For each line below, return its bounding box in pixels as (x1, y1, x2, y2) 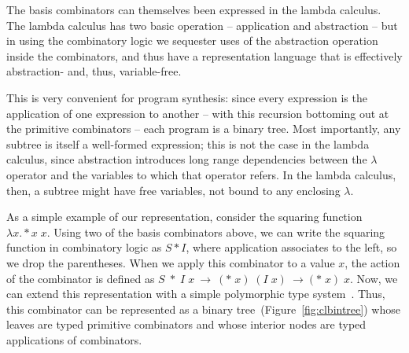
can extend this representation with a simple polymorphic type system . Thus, (6, 285, 385, 302)
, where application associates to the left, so (186, 239, 397, 256)
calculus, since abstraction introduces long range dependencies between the (6, 151, 367, 167)
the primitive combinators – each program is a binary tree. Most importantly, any (6, 120, 401, 137)
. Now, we (350, 270, 398, 286)
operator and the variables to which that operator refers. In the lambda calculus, (6, 166, 396, 182)
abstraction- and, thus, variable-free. (6, 63, 182, 79)
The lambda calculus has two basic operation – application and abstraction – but (6, 17, 398, 33)
